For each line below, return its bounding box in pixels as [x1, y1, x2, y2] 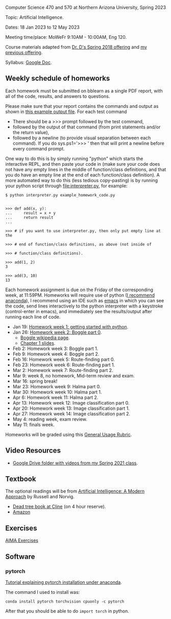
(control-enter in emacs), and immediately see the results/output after [5, 308, 152, 314]
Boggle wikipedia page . [20, 335, 70, 341]
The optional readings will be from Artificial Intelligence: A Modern [5, 488, 144, 494]
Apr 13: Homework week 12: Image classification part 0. [12, 400, 130, 406]
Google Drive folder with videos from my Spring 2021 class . [12, 460, 138, 466]
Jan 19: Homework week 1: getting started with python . [12, 323, 129, 329]
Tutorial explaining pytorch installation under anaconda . [5, 579, 123, 585]
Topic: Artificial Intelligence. [5, 14, 64, 20]
